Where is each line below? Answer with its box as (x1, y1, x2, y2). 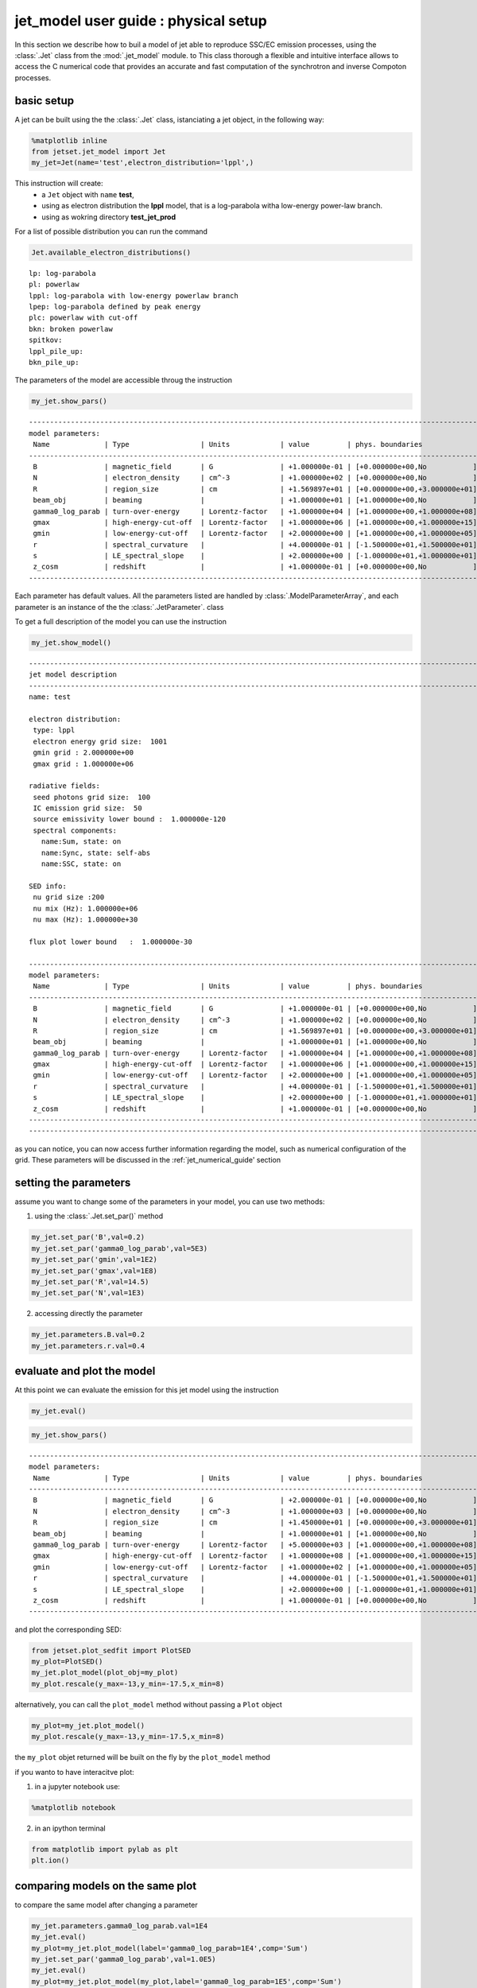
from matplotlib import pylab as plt (31, 1845, 179, 1854)
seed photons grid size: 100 (33, 792, 151, 802)
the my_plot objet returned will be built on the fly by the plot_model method (14, 1753, 270, 1762)
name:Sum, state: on (41, 837, 122, 846)
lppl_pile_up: (29, 347, 83, 355)
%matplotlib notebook (31, 1803, 116, 1812)
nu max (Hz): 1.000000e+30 (33, 914, 138, 924)
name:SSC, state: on (41, 860, 122, 868)
